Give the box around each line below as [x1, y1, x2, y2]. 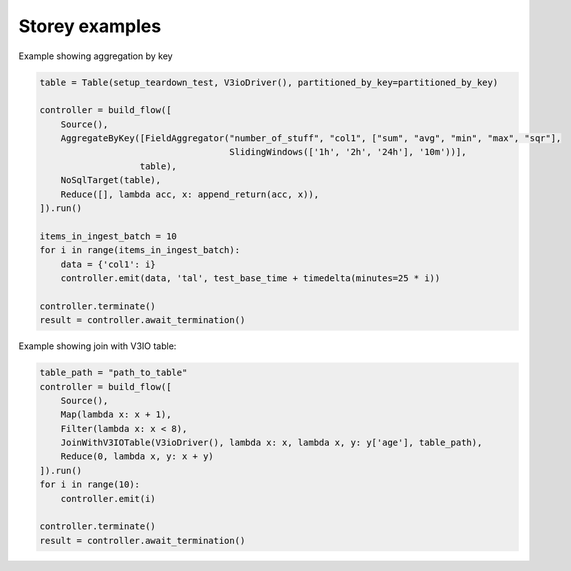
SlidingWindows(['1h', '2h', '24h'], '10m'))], [229, 146, 467, 158]
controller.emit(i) [60, 493, 157, 504]
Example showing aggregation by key [18, 50, 174, 62]
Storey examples [18, 15, 162, 37]
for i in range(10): [39, 479, 140, 490]
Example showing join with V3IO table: [18, 340, 177, 352]
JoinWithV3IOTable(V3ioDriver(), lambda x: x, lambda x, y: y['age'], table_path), [60, 437, 483, 449]
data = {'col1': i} [60, 258, 157, 270]
